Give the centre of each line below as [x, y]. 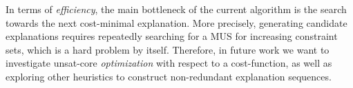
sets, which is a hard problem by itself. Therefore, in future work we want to [168, 49]
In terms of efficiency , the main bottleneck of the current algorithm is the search [176, 9]
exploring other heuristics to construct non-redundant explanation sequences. [169, 76]
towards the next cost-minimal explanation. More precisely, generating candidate [176, 22]
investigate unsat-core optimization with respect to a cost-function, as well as [169, 63]
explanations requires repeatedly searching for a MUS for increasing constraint [172, 36]
